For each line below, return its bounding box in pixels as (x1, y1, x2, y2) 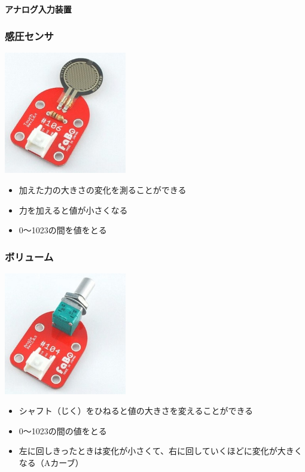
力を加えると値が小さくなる (19, 203, 128, 216)
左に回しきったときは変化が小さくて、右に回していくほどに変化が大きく (19, 444, 303, 457)
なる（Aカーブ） (19, 456, 84, 468)
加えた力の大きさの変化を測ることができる (19, 184, 187, 196)
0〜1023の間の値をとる (19, 424, 107, 437)
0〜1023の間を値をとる (19, 224, 107, 236)
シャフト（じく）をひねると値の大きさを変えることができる (19, 404, 254, 417)
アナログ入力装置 (5, 3, 72, 15)
